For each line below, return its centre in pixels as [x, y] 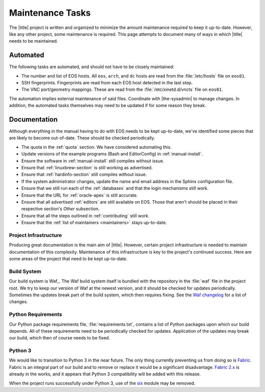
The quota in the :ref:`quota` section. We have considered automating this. [96, 147]
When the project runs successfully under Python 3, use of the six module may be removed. [102, 383]
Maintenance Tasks [50, 13]
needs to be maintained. [34, 41]
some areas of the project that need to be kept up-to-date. [68, 259]
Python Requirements [36, 314]
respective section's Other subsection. [61, 209]
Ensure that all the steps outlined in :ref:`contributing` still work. [85, 215]
